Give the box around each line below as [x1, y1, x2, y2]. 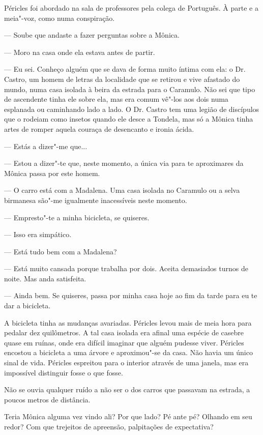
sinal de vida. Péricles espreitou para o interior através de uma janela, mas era [4, 357, 249, 368]
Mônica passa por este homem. [4, 167, 100, 178]
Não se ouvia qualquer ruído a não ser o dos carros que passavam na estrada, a [4, 384, 250, 395]
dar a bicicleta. [4, 300, 51, 311]
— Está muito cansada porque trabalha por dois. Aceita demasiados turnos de [4, 263, 248, 274]
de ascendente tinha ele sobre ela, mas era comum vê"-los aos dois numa [4, 94, 228, 104]
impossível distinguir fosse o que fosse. [4, 367, 123, 378]
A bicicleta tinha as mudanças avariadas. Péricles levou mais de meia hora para [4, 317, 252, 328]
